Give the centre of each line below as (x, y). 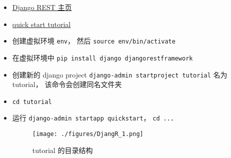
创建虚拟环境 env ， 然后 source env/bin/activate (94, 41)
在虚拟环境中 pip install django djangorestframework (102, 57)
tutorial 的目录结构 (62, 150)
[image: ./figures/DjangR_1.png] (88, 134)
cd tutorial (32, 102)
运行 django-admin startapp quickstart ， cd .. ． (95, 118)
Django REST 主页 (42, 7)
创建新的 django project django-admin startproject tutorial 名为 (120, 74)
